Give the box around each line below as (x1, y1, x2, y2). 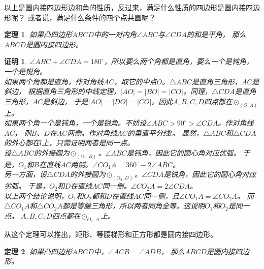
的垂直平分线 (127, 127, 170, 138)
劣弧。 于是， (4, 181, 50, 191)
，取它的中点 (114, 76, 157, 86)
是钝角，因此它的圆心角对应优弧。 (126, 147, 241, 158)
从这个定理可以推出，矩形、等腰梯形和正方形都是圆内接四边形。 (4, 229, 217, 240)
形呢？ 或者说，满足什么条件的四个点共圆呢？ (4, 12, 156, 22)
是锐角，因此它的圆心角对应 (163, 169, 256, 180)
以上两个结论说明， (4, 190, 68, 201)
